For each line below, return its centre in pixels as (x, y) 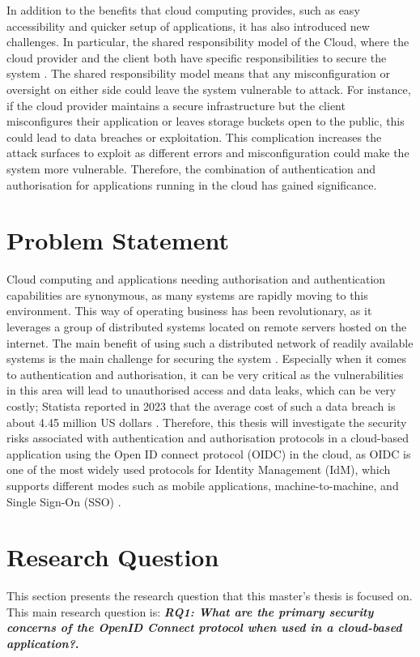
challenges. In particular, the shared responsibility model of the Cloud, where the (208, 42)
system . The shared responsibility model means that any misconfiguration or (198, 73)
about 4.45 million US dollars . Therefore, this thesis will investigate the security (207, 422)
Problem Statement (118, 240)
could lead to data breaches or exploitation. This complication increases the (194, 137)
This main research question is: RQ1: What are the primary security (190, 611)
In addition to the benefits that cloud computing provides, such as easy (183, 10)
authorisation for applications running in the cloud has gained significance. (192, 184)
